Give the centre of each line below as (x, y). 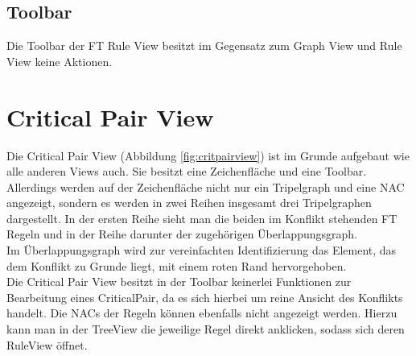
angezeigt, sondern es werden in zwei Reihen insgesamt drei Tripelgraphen (189, 203)
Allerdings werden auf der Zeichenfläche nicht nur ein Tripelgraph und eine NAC (206, 186)
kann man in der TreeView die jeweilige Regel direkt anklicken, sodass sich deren (206, 329)
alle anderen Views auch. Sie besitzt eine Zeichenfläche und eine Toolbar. (187, 171)
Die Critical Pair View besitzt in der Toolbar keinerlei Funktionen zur (179, 281)
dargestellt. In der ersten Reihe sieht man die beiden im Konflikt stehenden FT (202, 218)
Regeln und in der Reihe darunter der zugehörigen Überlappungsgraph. (182, 234)
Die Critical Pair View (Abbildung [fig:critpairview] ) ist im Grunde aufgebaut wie (208, 155)
